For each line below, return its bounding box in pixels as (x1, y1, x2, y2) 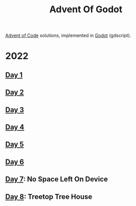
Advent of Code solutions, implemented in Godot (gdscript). (5, 32, 131, 39)
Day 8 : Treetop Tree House (5, 192, 93, 201)
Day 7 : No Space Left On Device (5, 175, 108, 184)
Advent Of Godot (49, 4, 123, 15)
